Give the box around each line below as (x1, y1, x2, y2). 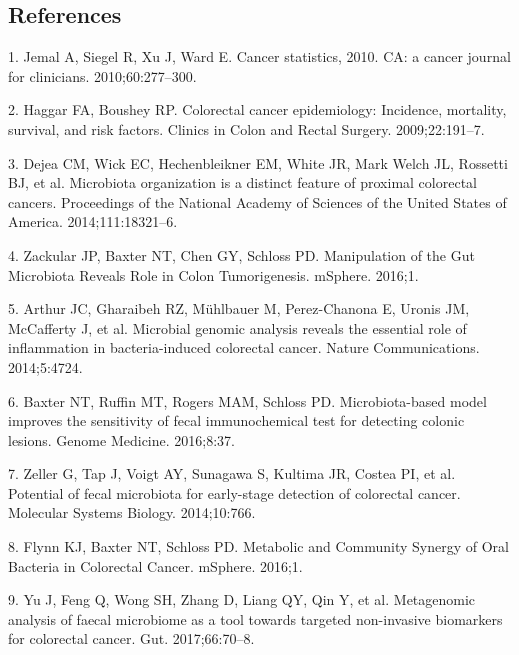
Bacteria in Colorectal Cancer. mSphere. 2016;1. (8, 555, 303, 576)
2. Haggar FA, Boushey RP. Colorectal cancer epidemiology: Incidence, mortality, (8, 99, 507, 120)
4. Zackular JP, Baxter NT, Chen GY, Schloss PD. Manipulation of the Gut (8, 244, 475, 265)
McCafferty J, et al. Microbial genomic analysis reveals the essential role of (8, 317, 467, 338)
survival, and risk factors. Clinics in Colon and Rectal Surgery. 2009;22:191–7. (8, 118, 485, 139)
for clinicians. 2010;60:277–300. (8, 65, 197, 86)
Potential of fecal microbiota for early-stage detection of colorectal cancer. (8, 482, 461, 503)
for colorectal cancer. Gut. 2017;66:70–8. (8, 628, 255, 649)
